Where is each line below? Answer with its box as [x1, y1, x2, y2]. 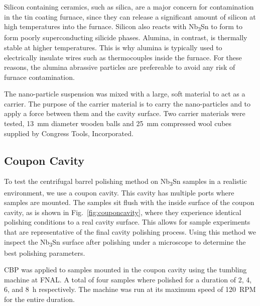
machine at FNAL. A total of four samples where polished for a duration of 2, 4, [4, 274, 252, 284]
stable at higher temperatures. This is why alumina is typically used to [4, 42, 222, 52]
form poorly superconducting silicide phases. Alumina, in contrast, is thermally [4, 32, 247, 43]
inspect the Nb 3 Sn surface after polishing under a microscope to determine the [4, 236, 246, 248]
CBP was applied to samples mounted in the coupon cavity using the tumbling [4, 264, 247, 275]
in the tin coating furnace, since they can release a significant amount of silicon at [4, 11, 256, 22]
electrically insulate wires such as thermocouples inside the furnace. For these [4, 52, 242, 62]
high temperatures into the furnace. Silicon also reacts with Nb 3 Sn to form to [4, 21, 242, 33]
